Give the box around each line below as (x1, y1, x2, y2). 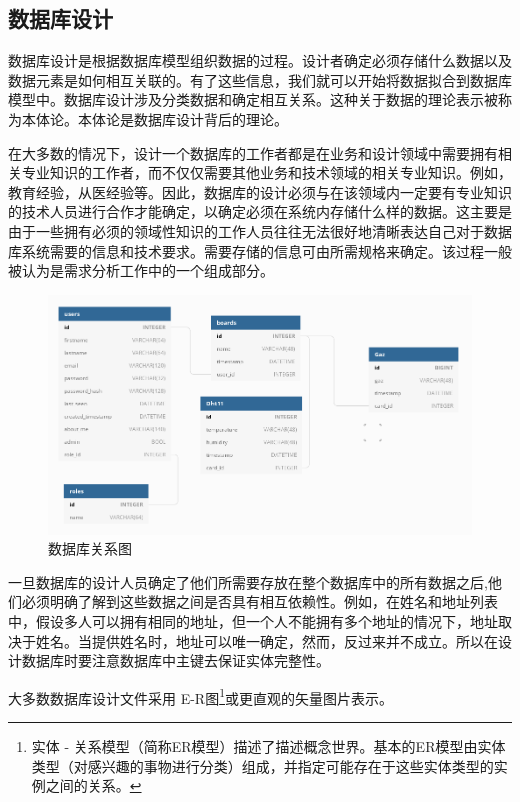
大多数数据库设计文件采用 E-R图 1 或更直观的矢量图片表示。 (8, 684, 394, 708)
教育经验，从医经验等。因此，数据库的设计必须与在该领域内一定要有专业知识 (8, 181, 512, 202)
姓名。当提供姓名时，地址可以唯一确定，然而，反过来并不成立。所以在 (35, 630, 498, 651)
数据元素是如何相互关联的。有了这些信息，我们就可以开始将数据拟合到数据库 (8, 69, 512, 90)
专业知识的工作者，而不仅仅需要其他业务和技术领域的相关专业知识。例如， (21, 162, 512, 183)
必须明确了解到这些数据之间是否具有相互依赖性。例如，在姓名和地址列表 (21, 591, 498, 612)
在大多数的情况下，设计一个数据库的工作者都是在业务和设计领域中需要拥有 (8, 142, 498, 163)
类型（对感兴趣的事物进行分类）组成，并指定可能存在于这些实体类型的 (31, 755, 494, 776)
